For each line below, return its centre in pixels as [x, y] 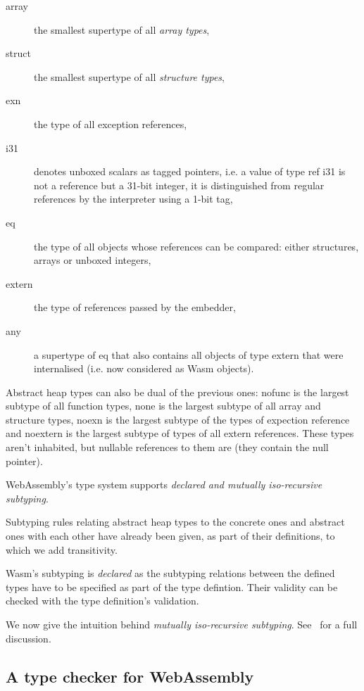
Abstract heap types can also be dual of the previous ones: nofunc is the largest [177, 392]
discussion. [29, 638]
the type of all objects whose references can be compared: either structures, [196, 246]
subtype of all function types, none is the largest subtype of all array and [163, 406]
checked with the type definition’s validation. [102, 601]
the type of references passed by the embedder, [135, 307]
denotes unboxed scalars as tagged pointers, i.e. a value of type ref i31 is [190, 171]
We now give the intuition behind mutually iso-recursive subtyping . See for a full [182, 624]
